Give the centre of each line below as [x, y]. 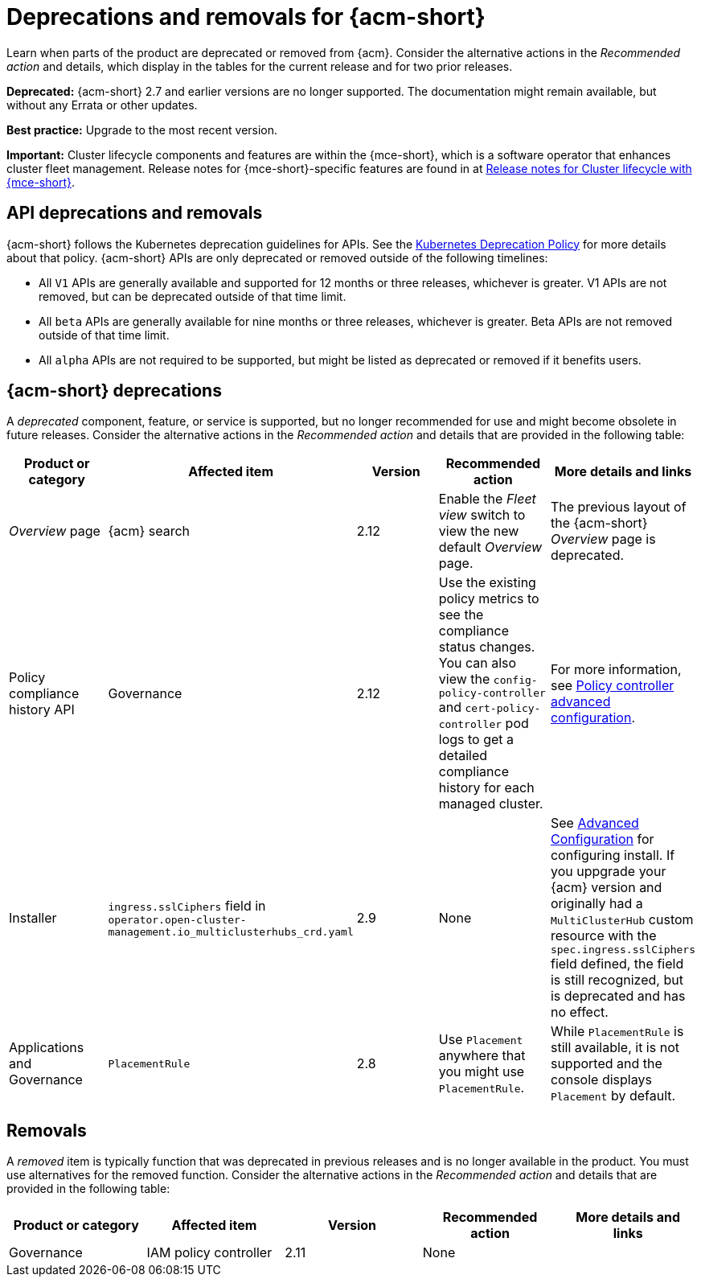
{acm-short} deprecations [114, 391]
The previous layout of [618, 507]
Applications [47, 1048]
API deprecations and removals [135, 213]
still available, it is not [615, 1048]
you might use [482, 1072]
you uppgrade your [608, 872]
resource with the [603, 936]
